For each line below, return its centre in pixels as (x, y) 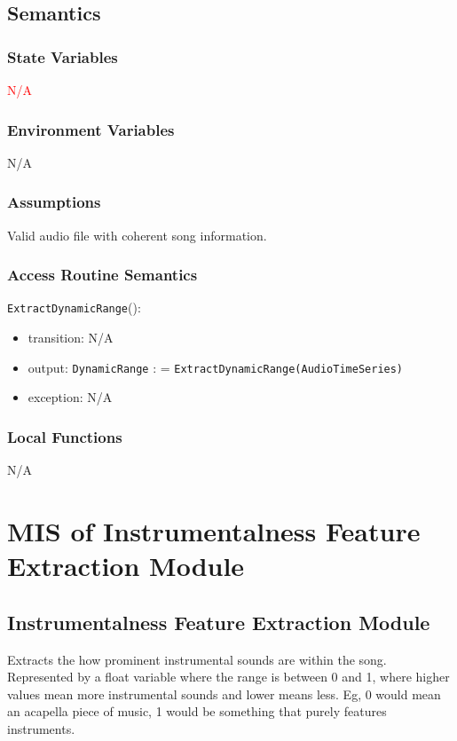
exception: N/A (70, 397)
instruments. (41, 728)
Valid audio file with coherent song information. (137, 235)
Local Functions (65, 436)
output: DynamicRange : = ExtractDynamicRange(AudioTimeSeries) (216, 367)
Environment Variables (91, 129)
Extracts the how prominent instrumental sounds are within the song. (197, 659)
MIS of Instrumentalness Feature (214, 530)
